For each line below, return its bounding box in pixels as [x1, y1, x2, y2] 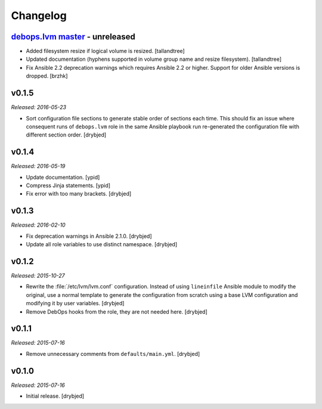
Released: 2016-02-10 [11, 221, 66, 229]
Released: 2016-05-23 [11, 104, 67, 111]
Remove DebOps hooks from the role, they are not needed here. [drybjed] [26, 308, 208, 315]
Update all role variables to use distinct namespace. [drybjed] [26, 241, 178, 248]
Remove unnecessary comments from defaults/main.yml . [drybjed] [26, 350, 200, 357]
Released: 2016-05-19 [11, 163, 66, 170]
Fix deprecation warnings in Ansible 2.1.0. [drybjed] [26, 233, 152, 240]
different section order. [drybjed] [26, 131, 107, 138]
